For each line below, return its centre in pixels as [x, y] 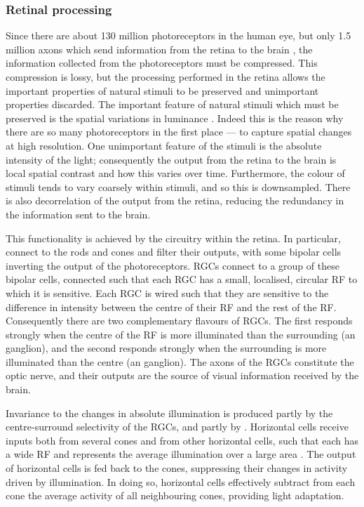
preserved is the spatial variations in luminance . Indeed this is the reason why [175, 118]
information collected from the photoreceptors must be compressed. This [162, 63]
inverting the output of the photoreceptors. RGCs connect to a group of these [173, 265]
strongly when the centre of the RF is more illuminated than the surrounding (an [181, 334]
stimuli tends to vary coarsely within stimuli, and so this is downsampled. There [178, 186]
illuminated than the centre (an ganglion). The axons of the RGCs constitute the [180, 361]
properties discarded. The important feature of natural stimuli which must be [172, 104]
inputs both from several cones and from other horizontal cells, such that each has [182, 440]
